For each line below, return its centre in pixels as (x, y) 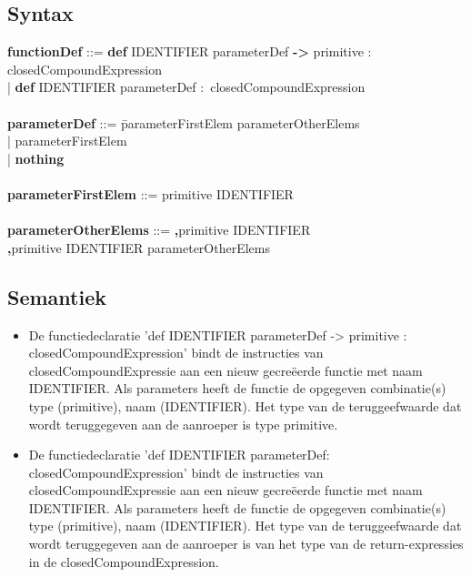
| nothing (36, 158)
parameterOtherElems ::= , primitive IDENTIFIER (159, 230)
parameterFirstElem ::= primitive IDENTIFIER (150, 193)
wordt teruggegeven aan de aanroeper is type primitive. (183, 424)
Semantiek (57, 296)
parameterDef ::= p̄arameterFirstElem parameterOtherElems (184, 122)
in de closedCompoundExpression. (124, 561)
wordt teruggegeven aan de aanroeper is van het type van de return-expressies (246, 544)
